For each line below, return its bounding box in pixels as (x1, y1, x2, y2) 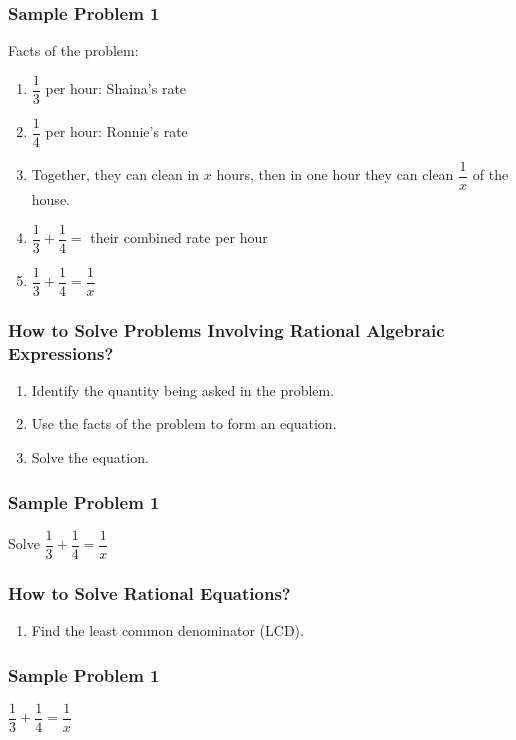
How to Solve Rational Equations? (8, 580, 291, 605)
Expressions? (8, 340, 114, 365)
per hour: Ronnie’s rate (45, 121, 188, 142)
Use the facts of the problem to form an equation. (31, 413, 337, 434)
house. (31, 189, 70, 209)
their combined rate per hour (90, 227, 268, 248)
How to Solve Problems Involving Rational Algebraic (8, 317, 445, 342)
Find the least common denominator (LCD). (31, 620, 304, 641)
